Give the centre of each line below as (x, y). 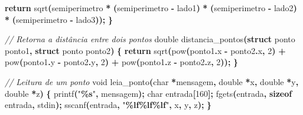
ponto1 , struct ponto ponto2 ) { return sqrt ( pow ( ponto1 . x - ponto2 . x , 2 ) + (145, 50)
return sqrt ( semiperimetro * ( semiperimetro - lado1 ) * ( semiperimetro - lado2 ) (151, 8)
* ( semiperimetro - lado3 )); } (59, 19)
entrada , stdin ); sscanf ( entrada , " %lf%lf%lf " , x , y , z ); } (108, 105)
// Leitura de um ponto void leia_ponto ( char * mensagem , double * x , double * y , (152, 81)
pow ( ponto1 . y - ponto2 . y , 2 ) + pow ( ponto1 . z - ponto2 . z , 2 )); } (122, 62)
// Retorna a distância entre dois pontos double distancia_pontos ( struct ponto (150, 39)
